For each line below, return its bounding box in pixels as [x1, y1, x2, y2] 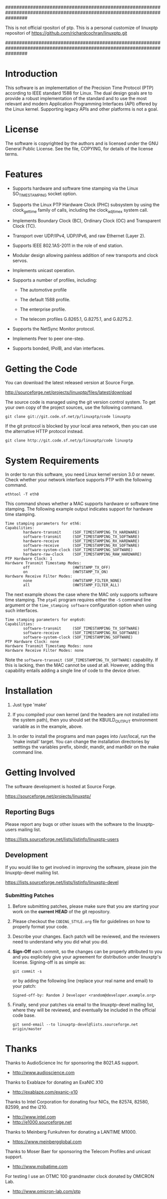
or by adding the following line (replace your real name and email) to [12, 978, 153, 984]
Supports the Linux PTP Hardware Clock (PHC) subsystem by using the [12, 201, 160, 208]
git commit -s [12, 969, 42, 974]
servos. [12, 258, 28, 264]
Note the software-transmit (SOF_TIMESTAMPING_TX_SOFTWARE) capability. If [5, 657, 158, 663]
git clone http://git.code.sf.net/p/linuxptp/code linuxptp [5, 438, 133, 443]
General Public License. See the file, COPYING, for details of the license [5, 145, 153, 151]
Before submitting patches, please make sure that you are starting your [12, 903, 159, 909]
